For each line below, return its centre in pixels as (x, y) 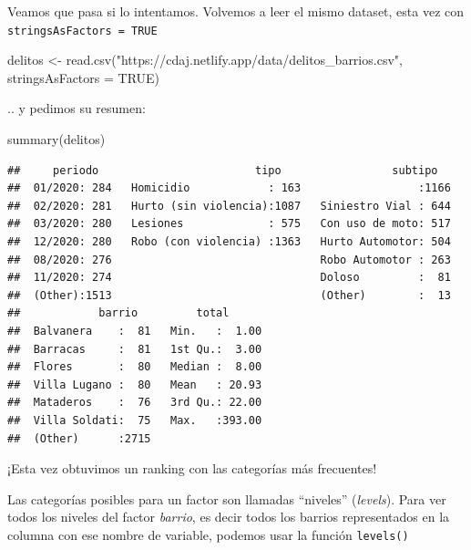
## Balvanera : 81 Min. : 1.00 (135, 331)
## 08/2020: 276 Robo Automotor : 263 (229, 259)
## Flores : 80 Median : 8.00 (135, 367)
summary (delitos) (56, 139)
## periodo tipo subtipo (223, 170)
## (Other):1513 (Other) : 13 (229, 295)
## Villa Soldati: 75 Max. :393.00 (135, 420)
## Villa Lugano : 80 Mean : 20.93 (135, 384)
